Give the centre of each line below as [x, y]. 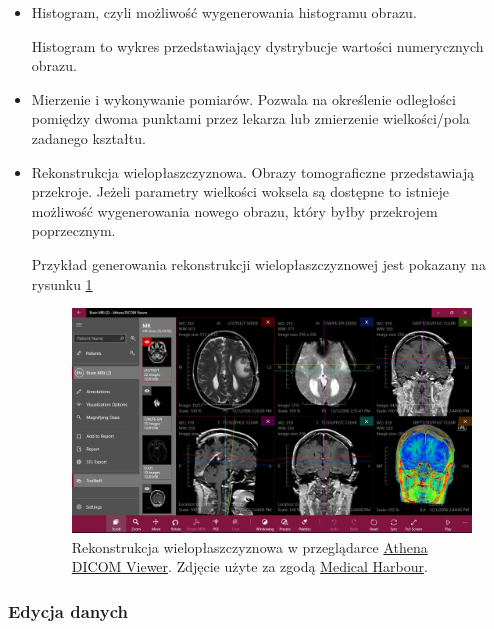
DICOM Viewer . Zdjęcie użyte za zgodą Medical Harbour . [249, 566]
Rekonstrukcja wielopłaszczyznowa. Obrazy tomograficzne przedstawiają [253, 171]
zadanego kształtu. [88, 137]
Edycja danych [68, 610]
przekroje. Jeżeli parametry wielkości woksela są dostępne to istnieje [240, 191]
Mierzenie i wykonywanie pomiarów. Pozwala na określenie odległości [243, 98]
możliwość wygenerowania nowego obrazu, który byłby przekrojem [234, 210]
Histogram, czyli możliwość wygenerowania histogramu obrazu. [224, 12]
